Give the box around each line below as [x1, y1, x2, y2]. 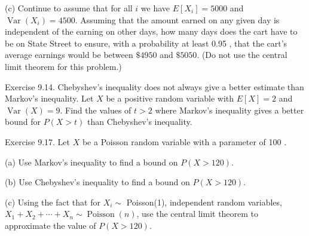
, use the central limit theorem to [136, 207, 259, 220]
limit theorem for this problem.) [5, 60, 122, 72]
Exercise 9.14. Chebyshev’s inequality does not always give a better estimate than [5, 80, 304, 93]
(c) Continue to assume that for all [5, 2, 133, 14]
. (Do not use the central [197, 48, 287, 61]
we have [140, 2, 170, 14]
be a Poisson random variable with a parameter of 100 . [82, 135, 287, 148]
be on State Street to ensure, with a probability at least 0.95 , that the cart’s [5, 36, 287, 49]
